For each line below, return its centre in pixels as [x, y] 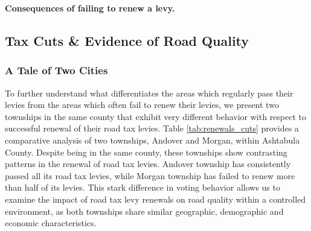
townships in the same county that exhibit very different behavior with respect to [156, 116]
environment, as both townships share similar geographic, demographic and [144, 211]
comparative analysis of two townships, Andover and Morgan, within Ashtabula [152, 140]
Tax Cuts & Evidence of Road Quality [127, 40]
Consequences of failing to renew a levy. [90, 8]
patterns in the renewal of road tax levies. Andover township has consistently [148, 164]
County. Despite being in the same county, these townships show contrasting [146, 152]
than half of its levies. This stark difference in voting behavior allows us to [143, 187]
